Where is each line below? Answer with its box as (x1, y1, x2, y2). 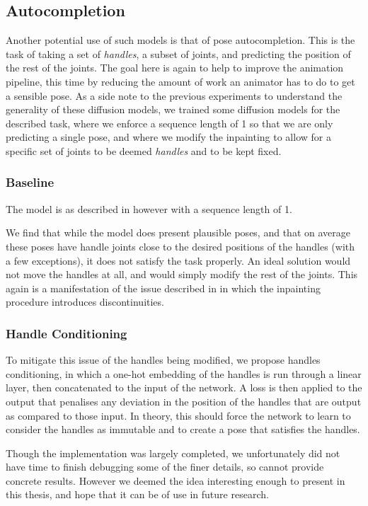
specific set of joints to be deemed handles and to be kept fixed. (6, 143, 282, 158)
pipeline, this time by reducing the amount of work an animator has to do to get (6, 74, 355, 88)
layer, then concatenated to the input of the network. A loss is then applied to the (6, 380, 362, 395)
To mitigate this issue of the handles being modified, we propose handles (6, 352, 321, 367)
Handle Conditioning (6, 324, 127, 342)
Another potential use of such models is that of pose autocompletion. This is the (6, 33, 355, 47)
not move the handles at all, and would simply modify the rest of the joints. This (6, 267, 358, 282)
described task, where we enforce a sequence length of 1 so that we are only (6, 115, 333, 130)
